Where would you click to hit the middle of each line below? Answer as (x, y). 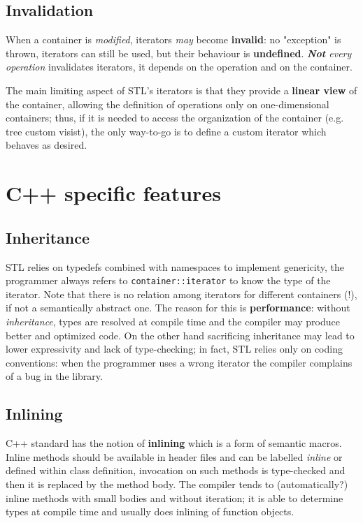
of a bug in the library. (54, 376)
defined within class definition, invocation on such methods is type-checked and (176, 470)
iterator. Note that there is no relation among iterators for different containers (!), (181, 294)
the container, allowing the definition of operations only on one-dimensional (168, 104)
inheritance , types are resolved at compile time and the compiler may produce (173, 321)
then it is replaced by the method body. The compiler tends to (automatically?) (177, 484)
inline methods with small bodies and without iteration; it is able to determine (175, 498)
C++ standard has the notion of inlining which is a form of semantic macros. (174, 443)
